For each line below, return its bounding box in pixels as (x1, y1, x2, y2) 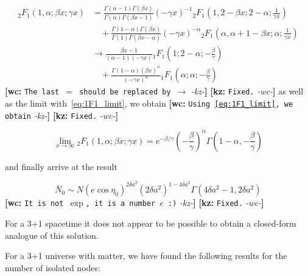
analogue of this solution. (5, 228, 99, 241)
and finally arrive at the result (5, 160, 117, 172)
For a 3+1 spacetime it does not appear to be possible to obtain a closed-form (5, 217, 296, 230)
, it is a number (85, 199, 156, 208)
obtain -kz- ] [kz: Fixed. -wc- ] (5, 108, 119, 121)
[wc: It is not (5, 196, 64, 209)
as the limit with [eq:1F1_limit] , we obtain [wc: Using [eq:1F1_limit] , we (5, 96, 293, 109)
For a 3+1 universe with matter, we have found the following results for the (5, 249, 287, 262)
